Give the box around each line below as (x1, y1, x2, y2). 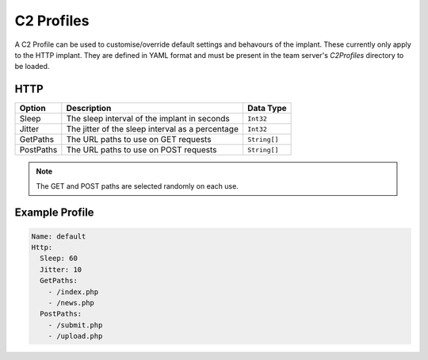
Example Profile (14, 206, 94, 220)
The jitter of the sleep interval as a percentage (66, 124, 239, 135)
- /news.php (48, 298, 95, 307)
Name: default (31, 232, 86, 241)
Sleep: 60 (40, 254, 78, 263)
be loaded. (14, 62, 50, 71)
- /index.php (48, 287, 99, 297)
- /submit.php (48, 320, 103, 329)
